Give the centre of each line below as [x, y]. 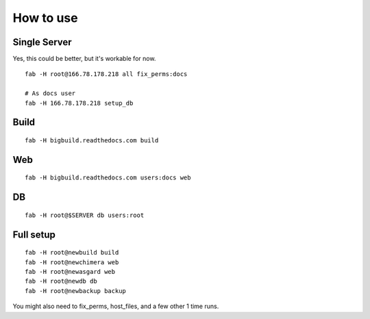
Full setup [34, 234]
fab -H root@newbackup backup [76, 291]
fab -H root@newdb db [61, 281]
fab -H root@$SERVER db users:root [85, 215]
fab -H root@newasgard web [70, 272]
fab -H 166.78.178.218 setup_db [79, 103]
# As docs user [50, 93]
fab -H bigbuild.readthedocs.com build [92, 141]
